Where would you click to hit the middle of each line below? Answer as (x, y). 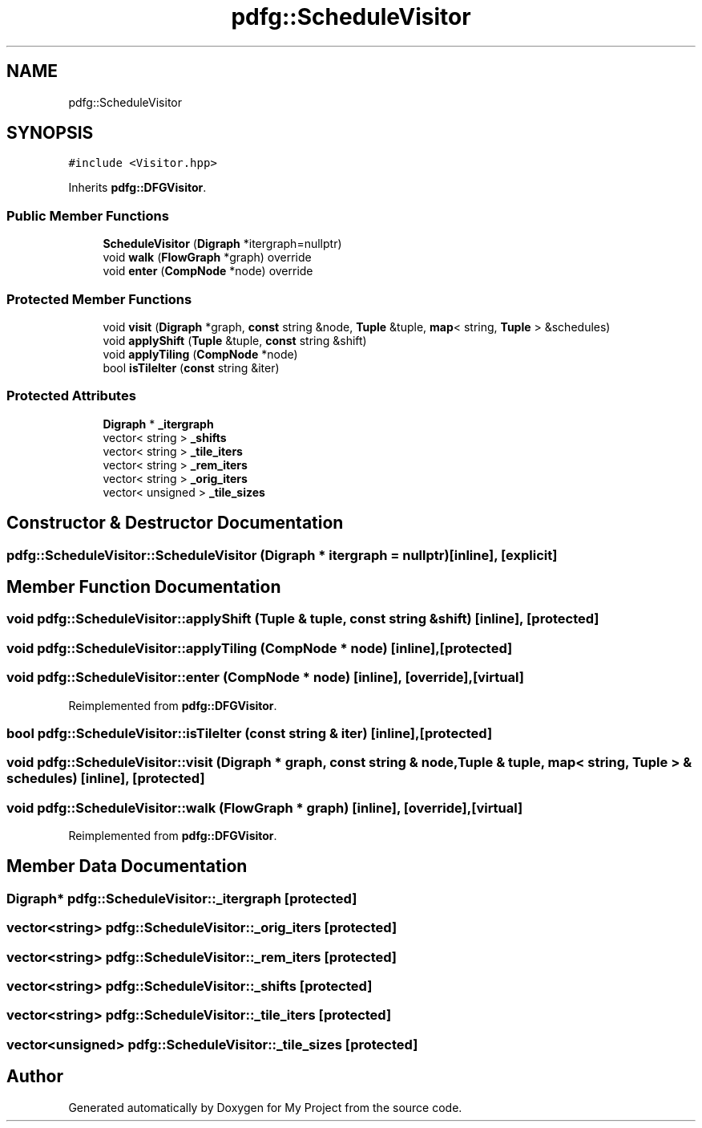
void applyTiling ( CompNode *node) (200, 354)
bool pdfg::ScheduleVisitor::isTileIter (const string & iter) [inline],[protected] (250, 733)
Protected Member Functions (99, 299)
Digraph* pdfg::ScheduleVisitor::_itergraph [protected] (182, 898)
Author (35, 1077)
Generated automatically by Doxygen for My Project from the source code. (265, 1107)
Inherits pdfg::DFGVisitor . (137, 188)
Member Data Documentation (127, 866)
